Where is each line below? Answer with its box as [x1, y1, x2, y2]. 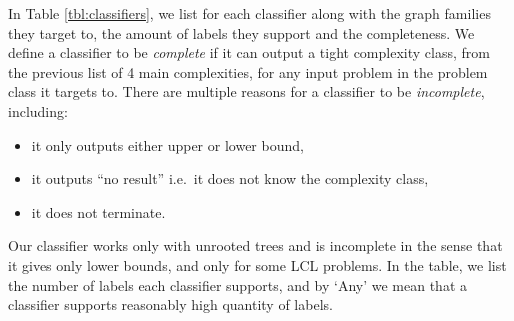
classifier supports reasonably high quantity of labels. [8, 294, 333, 315]
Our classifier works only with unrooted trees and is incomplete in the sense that [8, 235, 503, 256]
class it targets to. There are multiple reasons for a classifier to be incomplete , [8, 81, 485, 102]
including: [8, 100, 68, 121]
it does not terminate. [31, 201, 166, 222]
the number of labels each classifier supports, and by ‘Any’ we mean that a [8, 274, 467, 295]
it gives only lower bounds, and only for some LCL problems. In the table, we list [8, 254, 507, 275]
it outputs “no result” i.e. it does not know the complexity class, [31, 168, 429, 189]
